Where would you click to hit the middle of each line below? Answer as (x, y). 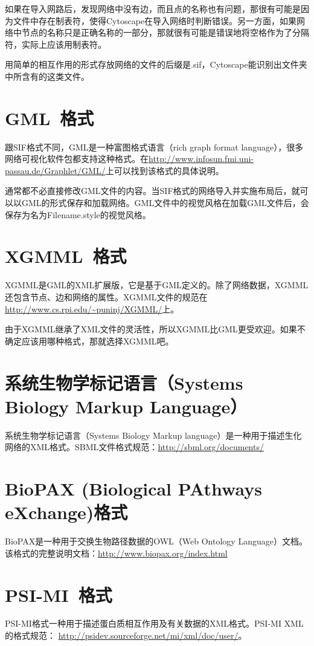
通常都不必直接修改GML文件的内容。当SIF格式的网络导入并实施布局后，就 (152, 191)
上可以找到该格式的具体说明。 (165, 170)
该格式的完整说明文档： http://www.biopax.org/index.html (116, 553)
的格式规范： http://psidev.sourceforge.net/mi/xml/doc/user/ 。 (126, 635)
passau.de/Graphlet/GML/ (55, 170)
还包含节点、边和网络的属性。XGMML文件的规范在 (106, 296)
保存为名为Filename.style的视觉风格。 (78, 214)
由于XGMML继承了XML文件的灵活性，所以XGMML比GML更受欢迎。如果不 (155, 329)
